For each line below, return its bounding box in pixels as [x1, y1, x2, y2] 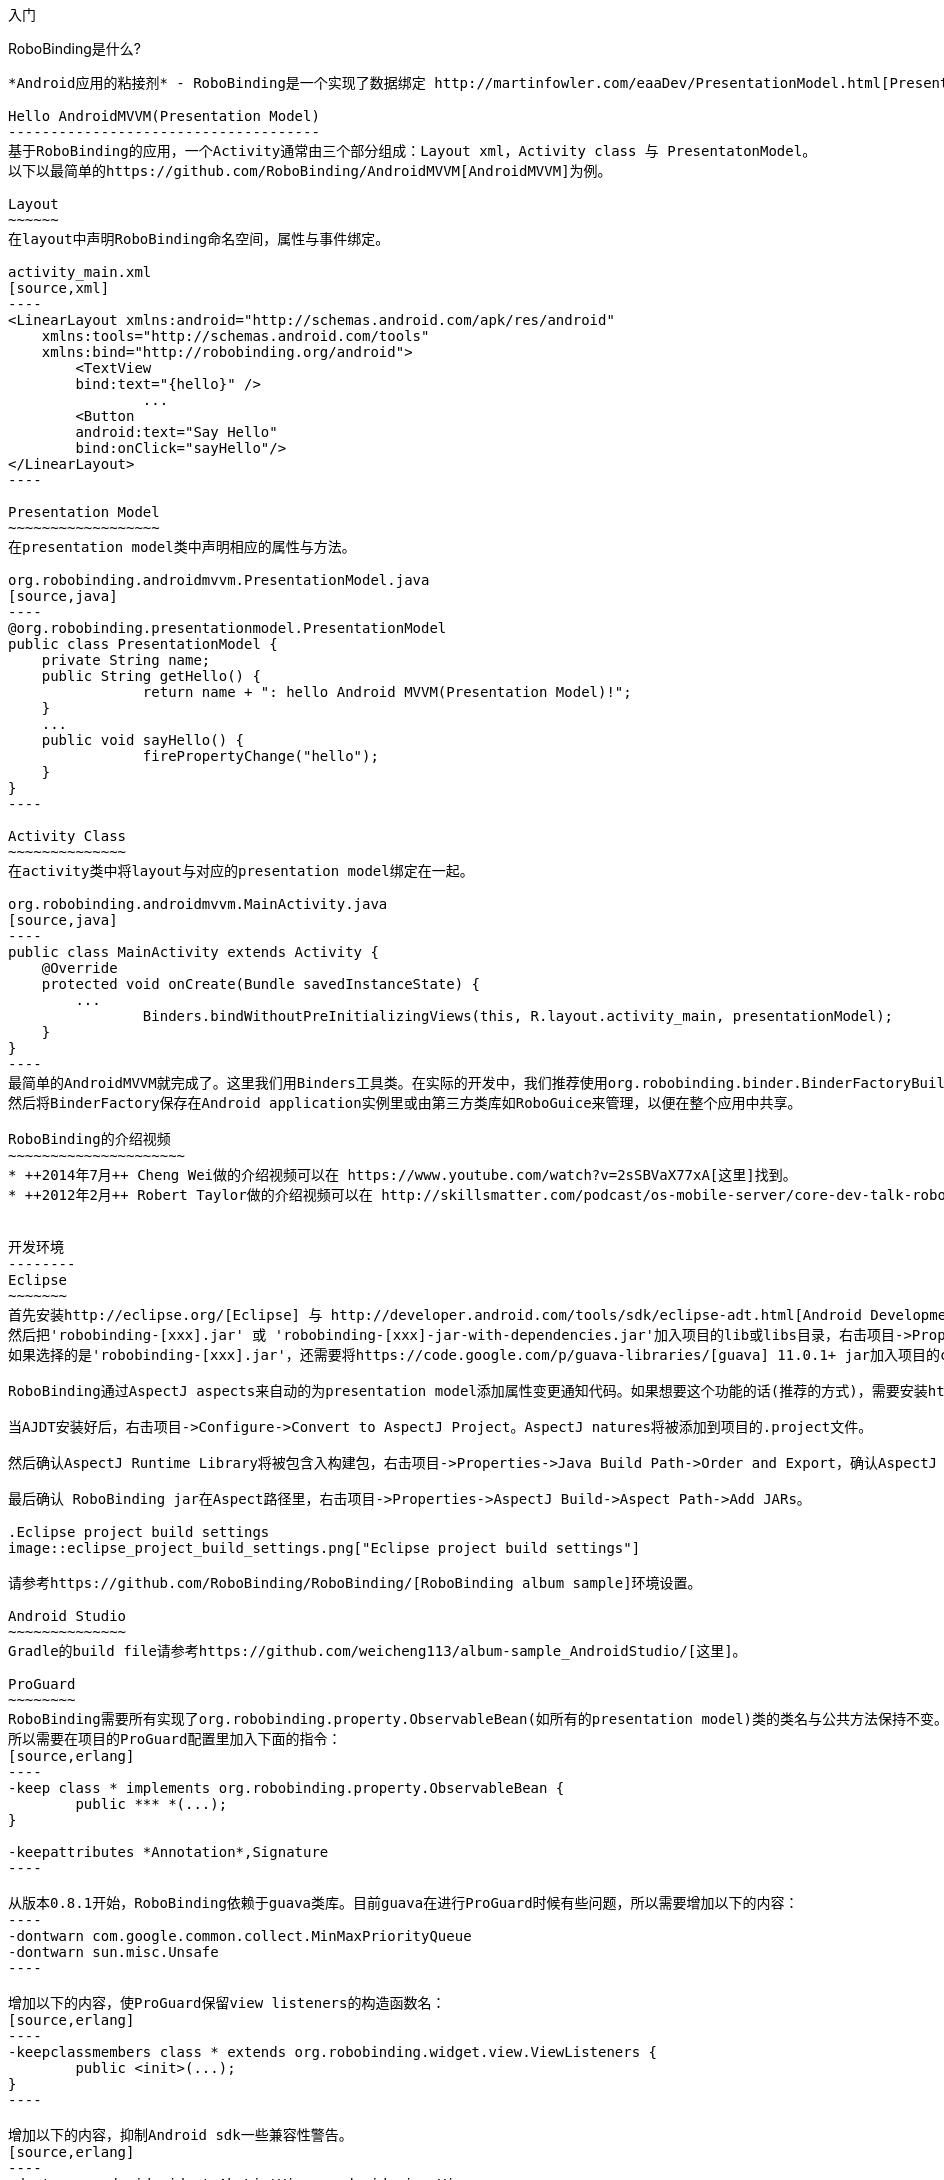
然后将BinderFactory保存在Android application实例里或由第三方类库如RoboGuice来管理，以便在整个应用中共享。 [8, 1095, 802, 1111]
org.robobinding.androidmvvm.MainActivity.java [8, 896, 388, 912]
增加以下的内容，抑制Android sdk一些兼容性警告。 [8, 2127, 353, 2143]
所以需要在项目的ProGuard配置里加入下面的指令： [8, 1731, 342, 1747]
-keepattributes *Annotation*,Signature [8, 1844, 329, 1860]
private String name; [41, 652, 211, 668]
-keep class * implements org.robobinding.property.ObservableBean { [8, 1780, 565, 1796]
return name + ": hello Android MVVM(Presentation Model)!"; [142, 684, 632, 700]
